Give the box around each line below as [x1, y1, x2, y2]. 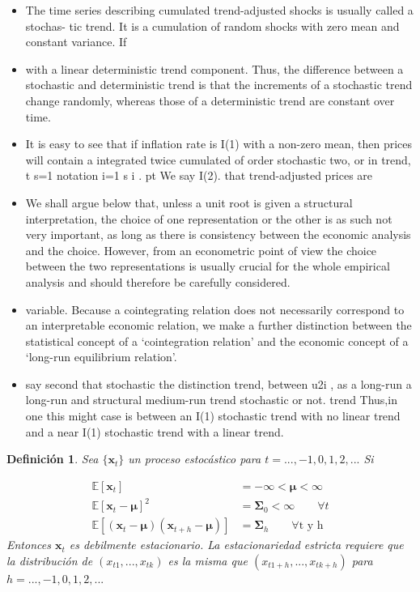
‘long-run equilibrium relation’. [25, 348, 177, 365]
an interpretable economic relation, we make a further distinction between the [25, 317, 412, 334]
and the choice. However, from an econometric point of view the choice [25, 241, 377, 258]
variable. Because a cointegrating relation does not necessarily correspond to [25, 300, 405, 317]
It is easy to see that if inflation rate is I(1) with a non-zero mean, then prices [25, 135, 413, 152]
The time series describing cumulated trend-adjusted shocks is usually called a [25, 2, 414, 18]
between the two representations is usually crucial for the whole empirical [25, 258, 390, 275]
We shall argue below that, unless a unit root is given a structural [25, 194, 353, 211]
